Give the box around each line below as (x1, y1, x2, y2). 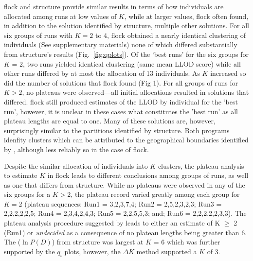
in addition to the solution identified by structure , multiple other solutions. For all (4, 20, 249, 31)
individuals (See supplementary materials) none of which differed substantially (4, 39, 237, 50)
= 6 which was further (153, 237, 220, 247)
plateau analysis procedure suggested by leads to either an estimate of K (4, 218, 220, 228)
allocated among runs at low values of (4, 11, 117, 21)
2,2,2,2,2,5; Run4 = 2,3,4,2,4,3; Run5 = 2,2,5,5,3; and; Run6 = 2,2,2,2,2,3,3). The (4, 208, 247, 218)
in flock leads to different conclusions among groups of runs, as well (47, 170, 249, 180)
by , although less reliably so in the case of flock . (4, 144, 149, 154)
